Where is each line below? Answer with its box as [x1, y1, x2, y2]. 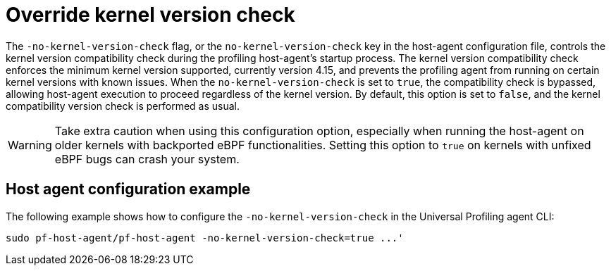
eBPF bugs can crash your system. [54, 151, 240, 166]
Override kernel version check [6, 3, 295, 27]
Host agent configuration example [6, 180, 251, 198]
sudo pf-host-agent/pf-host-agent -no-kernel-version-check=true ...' [6, 232, 404, 244]
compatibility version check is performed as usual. [6, 99, 240, 112]
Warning [8, 137, 52, 152]
